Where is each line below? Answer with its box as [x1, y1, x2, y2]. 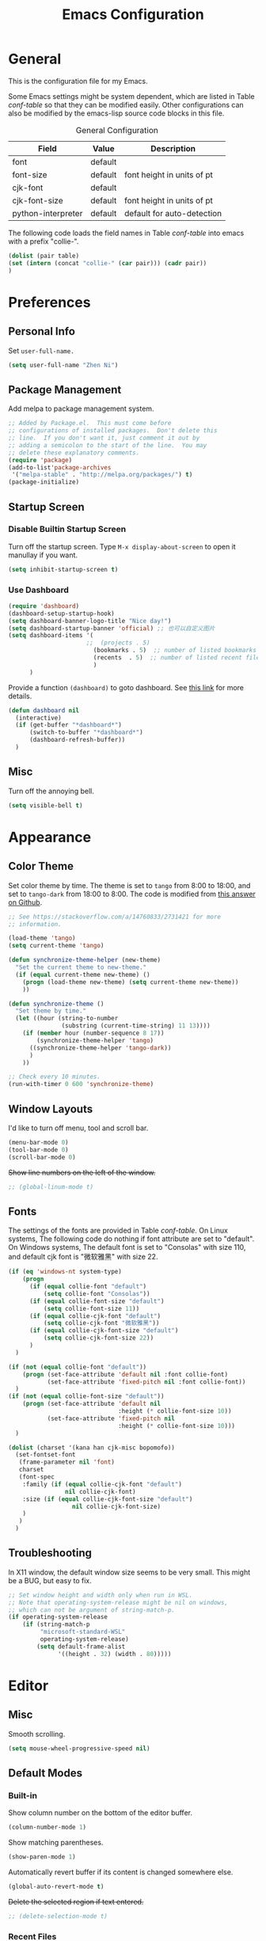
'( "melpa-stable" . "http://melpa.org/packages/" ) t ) [11, 471, 193, 479]
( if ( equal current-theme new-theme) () [15, 971, 150, 978]
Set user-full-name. [8, 346, 75, 355]
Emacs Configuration [62, 6, 204, 24]
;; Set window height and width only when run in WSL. [8, 1591, 193, 1599]
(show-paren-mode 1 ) [8, 1853, 77, 1861]
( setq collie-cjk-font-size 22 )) [43, 1334, 154, 1343]
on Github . [8, 897, 43, 907]
